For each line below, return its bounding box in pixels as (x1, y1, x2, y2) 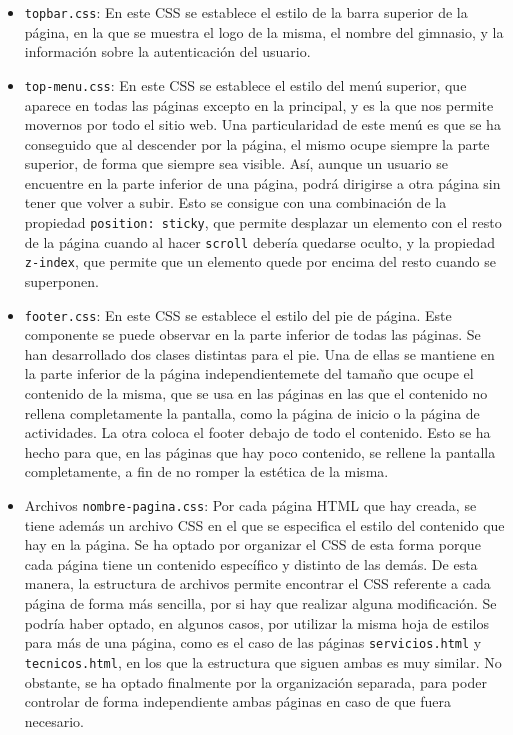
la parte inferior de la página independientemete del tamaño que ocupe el (24, 363, 474, 384)
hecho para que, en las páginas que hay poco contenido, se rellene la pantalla (24, 441, 496, 462)
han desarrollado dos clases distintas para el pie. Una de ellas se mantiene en (24, 343, 495, 364)
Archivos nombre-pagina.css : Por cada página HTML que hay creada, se (24, 495, 477, 516)
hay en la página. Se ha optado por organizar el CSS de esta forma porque (24, 534, 481, 555)
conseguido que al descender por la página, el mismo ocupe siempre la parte (24, 133, 490, 154)
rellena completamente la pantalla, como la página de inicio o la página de (24, 402, 480, 423)
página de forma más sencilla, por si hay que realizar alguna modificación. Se (24, 593, 497, 614)
